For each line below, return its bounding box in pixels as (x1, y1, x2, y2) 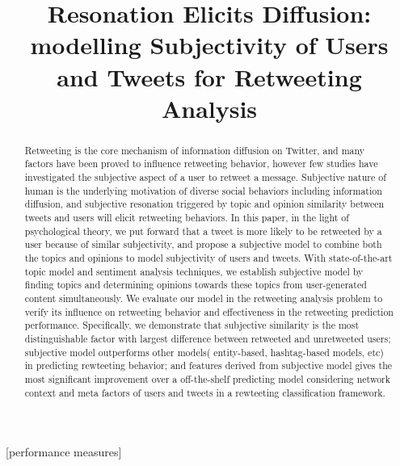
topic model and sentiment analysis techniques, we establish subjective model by (24, 264, 364, 278)
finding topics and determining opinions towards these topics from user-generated (24, 278, 367, 292)
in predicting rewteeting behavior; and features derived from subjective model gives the (24, 359, 393, 372)
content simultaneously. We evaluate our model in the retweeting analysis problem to (24, 291, 383, 304)
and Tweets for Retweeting (57, 60, 362, 93)
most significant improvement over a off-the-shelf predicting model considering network (24, 372, 391, 385)
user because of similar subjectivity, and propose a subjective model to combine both (24, 237, 382, 251)
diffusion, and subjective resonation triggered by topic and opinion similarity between (24, 197, 385, 211)
